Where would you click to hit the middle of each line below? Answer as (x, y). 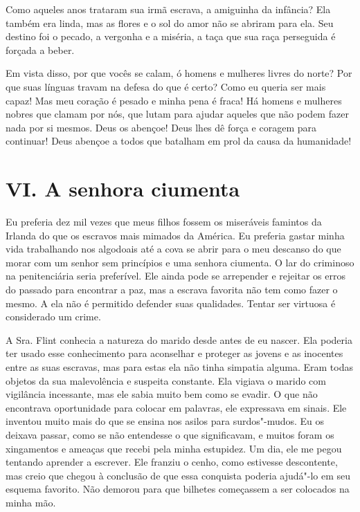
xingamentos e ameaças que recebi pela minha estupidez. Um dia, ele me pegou (174, 448)
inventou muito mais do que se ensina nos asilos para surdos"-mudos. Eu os (165, 421)
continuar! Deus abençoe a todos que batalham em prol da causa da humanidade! (179, 141)
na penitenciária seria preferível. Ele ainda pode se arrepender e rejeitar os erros (175, 276)
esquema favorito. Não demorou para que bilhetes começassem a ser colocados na (178, 489)
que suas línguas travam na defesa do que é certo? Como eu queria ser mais (166, 86)
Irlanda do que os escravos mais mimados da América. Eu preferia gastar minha (175, 235)
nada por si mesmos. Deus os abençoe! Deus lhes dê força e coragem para (161, 127)
